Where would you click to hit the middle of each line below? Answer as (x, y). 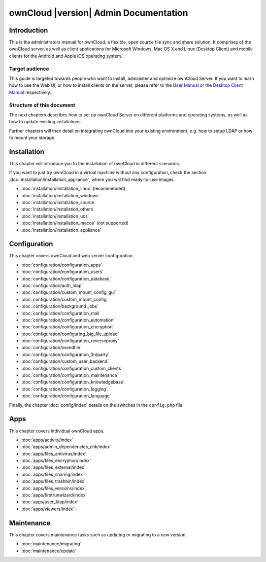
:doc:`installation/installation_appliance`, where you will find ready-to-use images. (92, 179)
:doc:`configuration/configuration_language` (66, 396)
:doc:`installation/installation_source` (59, 202)
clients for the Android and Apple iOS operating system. (66, 56)
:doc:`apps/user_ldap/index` (50, 502)
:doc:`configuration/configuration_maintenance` (70, 375)
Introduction (29, 30)
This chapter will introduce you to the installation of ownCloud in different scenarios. (95, 163)
